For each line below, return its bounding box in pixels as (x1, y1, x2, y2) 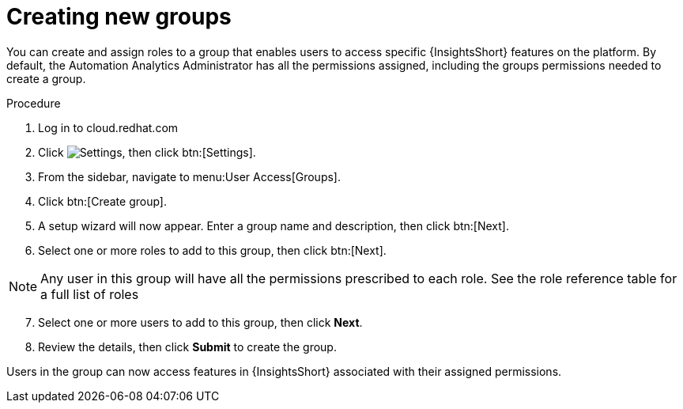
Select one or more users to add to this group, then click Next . (38, 315, 363, 329)
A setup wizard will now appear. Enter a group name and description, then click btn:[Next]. (38, 218, 509, 233)
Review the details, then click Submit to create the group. (38, 339, 337, 354)
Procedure (6, 96, 61, 110)
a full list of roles (40, 286, 139, 302)
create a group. (6, 71, 86, 85)
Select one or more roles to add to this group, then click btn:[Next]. (38, 243, 387, 257)
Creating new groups (6, 3, 232, 30)
